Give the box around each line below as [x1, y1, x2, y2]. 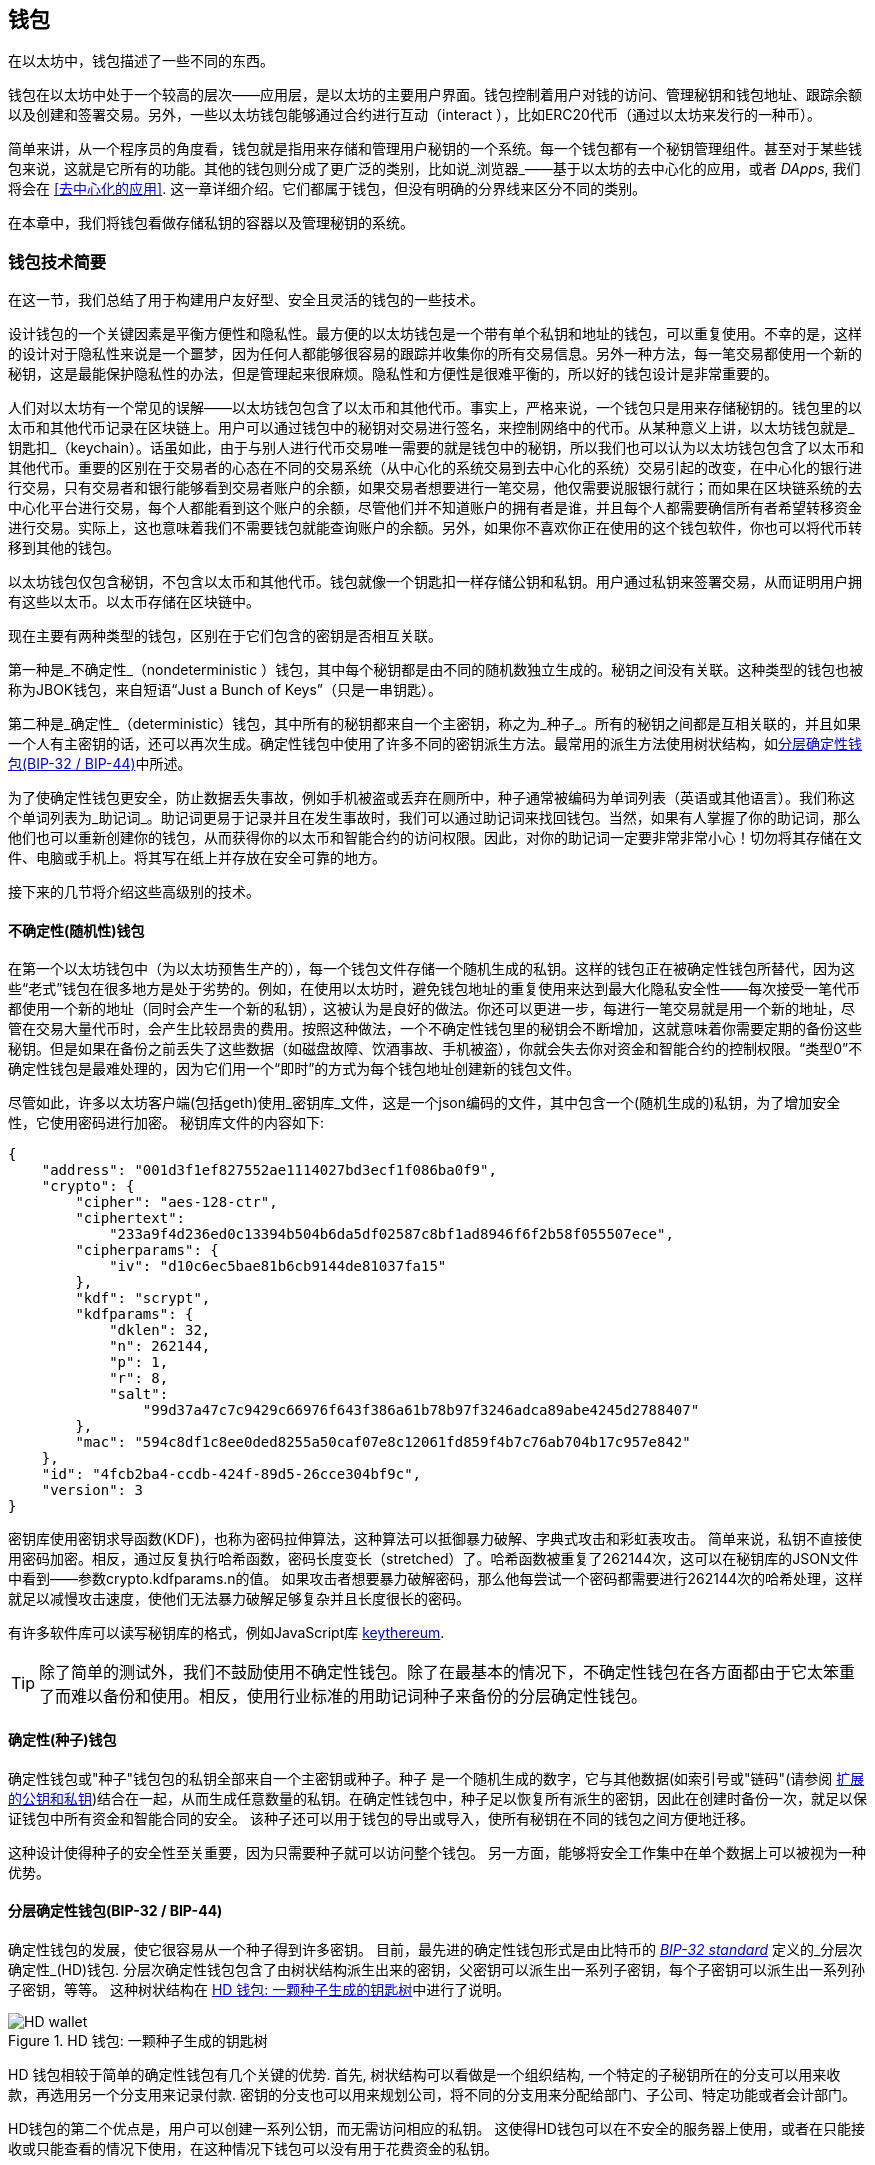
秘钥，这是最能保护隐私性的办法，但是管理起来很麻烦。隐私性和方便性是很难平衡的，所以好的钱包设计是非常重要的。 [8, 365, 778, 383]
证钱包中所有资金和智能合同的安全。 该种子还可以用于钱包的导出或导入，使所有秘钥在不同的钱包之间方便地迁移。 [8, 1809, 754, 1827]
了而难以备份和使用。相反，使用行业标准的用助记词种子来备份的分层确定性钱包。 [39, 1686, 648, 1707]
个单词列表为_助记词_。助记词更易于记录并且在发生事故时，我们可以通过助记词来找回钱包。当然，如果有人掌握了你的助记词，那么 [8, 809, 861, 827]
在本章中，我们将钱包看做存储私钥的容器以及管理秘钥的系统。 [8, 214, 414, 232]
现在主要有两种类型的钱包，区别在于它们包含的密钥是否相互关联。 [8, 627, 442, 645]
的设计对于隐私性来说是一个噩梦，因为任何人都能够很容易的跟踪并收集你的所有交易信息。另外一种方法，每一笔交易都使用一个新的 [8, 345, 862, 363]
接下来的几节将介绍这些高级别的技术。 [8, 883, 260, 901]
